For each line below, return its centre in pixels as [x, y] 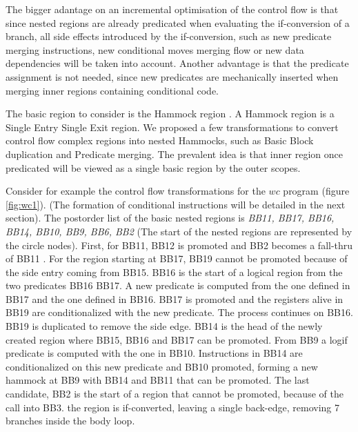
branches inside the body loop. [70, 421]
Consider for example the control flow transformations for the [136, 191]
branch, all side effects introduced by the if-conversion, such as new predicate [169, 36]
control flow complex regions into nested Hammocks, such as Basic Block [160, 140]
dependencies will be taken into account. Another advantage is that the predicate [177, 63]
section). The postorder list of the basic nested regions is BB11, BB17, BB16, [170, 218]
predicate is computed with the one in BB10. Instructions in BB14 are [154, 353]
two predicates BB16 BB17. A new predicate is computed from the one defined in [178, 285]
